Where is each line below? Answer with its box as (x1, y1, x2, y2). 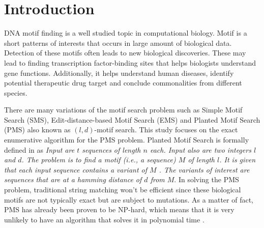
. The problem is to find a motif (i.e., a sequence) (21, 154, 176, 165)
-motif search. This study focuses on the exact (94, 124, 238, 135)
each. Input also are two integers (150, 144, 251, 155)
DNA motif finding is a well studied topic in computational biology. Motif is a (4, 27, 247, 38)
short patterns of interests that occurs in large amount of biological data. (4, 37, 232, 48)
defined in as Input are (4, 144, 75, 155)
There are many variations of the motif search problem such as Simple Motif (4, 104, 243, 115)
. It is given (219, 154, 256, 165)
